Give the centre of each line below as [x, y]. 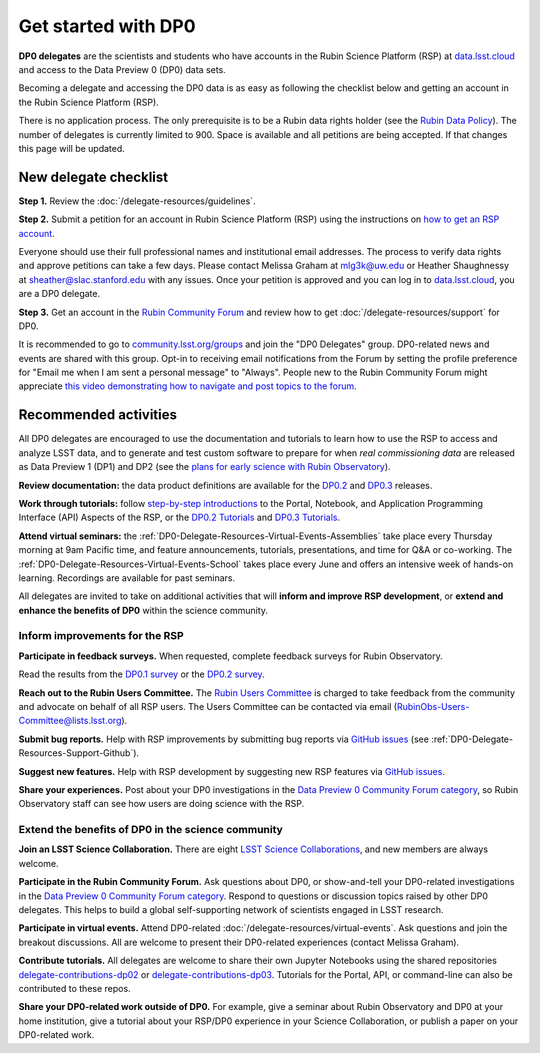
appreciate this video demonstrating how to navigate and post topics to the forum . [187, 386]
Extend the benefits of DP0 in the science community [151, 830]
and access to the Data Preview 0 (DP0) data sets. [122, 69]
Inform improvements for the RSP [101, 636]
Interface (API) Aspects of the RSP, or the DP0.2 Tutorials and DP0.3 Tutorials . [179, 517]
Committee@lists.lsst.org [70, 721]
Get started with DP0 [107, 26]
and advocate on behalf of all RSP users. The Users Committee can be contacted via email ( [208, 706]
